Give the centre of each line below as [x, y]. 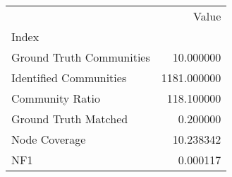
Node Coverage [49, 139]
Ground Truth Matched [70, 119]
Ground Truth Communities [81, 57]
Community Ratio [56, 98]
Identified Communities [69, 78]
